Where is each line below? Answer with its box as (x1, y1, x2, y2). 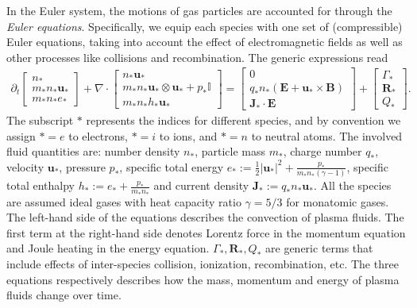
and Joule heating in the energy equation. (6, 240, 210, 256)
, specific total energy (119, 158, 224, 175)
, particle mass (195, 143, 266, 160)
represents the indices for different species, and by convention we (86, 111, 401, 128)
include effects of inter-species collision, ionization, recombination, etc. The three (6, 255, 399, 271)
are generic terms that (265, 240, 373, 256)
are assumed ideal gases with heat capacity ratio (6, 193, 241, 210)
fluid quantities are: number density (6, 143, 180, 160)
